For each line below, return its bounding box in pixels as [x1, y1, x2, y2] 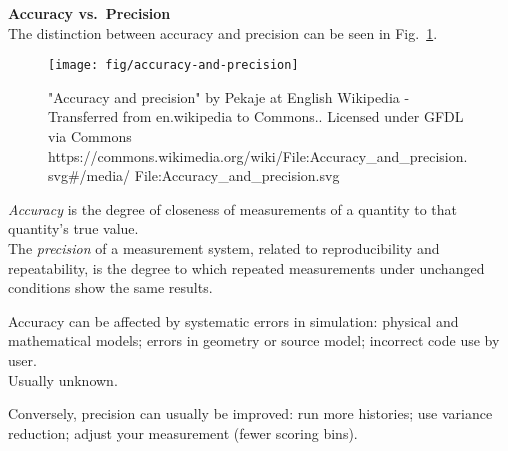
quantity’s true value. [8, 218, 139, 239]
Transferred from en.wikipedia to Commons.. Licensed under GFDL [48, 106, 464, 127]
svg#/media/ [48, 165, 131, 186]
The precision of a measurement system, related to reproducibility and [8, 238, 440, 258]
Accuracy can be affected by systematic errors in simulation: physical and [8, 310, 459, 331]
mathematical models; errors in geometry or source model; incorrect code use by [8, 330, 500, 351]
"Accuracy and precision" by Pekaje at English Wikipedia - [48, 86, 410, 107]
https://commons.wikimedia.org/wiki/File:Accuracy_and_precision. [48, 145, 468, 166]
